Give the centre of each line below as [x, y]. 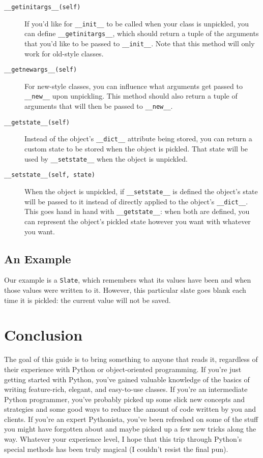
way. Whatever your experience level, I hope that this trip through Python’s [123, 439]
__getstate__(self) [37, 122]
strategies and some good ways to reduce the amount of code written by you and [130, 409]
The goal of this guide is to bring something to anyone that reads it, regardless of [131, 359]
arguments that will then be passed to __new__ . [99, 106]
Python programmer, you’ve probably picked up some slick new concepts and [125, 399]
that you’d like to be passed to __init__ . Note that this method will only [140, 43]
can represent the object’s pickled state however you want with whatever [138, 221]
